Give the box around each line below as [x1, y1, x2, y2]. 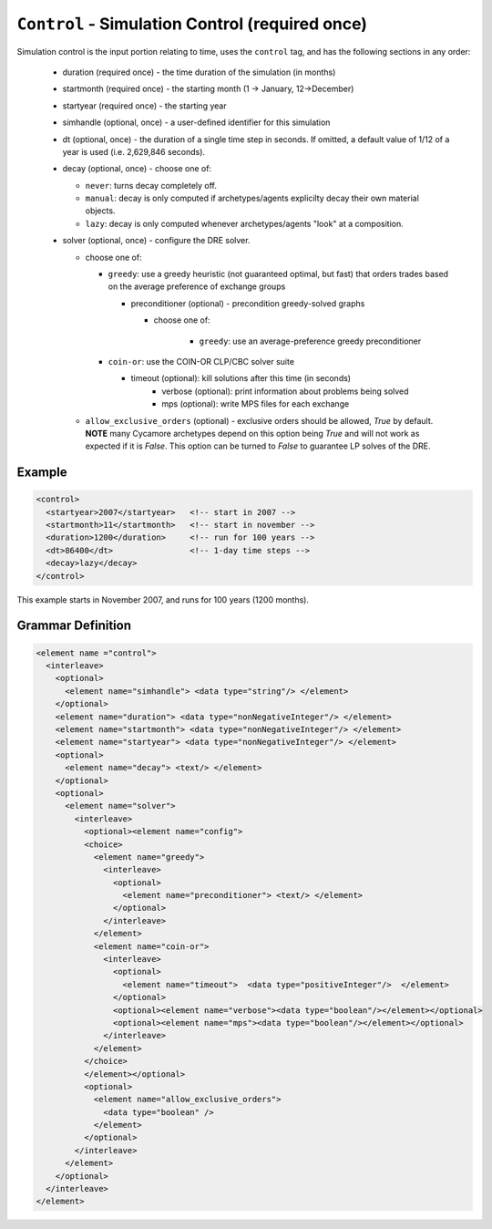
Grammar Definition [16, 618, 132, 634]
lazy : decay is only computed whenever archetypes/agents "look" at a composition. [85, 218, 405, 229]
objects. [85, 205, 116, 216]
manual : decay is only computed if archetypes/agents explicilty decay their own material [85, 192, 419, 204]
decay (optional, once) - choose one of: [62, 163, 212, 174]
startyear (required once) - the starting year [62, 100, 227, 111]
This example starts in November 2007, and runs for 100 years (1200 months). [16, 594, 310, 605]
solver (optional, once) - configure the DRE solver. [62, 235, 251, 246]
